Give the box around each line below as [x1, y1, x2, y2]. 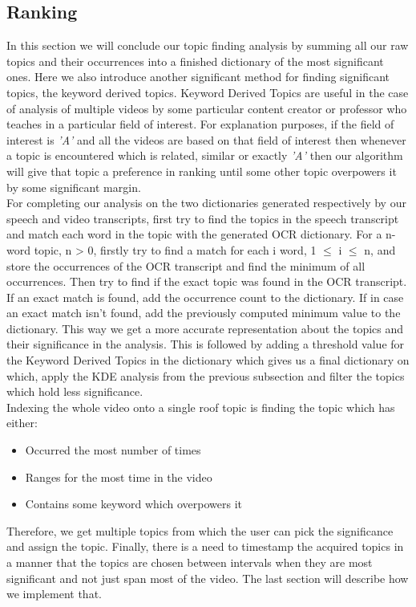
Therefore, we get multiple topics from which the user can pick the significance [6, 522, 394, 539]
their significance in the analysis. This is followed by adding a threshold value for [6, 336, 405, 352]
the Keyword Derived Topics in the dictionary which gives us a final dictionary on [6, 352, 410, 369]
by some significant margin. [6, 178, 141, 195]
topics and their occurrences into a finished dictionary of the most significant [6, 52, 384, 69]
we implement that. [6, 585, 102, 602]
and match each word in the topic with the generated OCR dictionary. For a [6, 226, 382, 242]
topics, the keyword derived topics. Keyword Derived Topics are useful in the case [6, 84, 409, 100]
